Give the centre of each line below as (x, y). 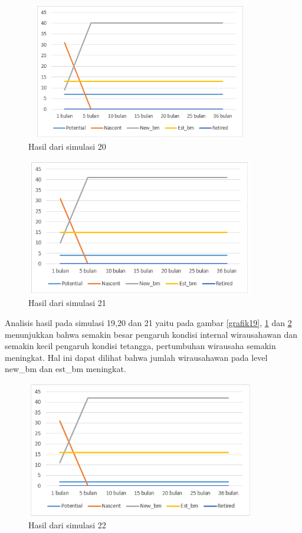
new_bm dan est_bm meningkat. (65, 369)
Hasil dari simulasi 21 (67, 303)
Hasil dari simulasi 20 (67, 147)
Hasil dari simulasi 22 (67, 525)
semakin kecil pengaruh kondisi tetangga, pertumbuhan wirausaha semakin (140, 346)
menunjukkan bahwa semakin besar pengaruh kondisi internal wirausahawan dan (151, 334)
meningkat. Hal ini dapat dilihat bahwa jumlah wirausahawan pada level (136, 357)
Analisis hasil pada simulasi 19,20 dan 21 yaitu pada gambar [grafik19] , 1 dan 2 (148, 322)
